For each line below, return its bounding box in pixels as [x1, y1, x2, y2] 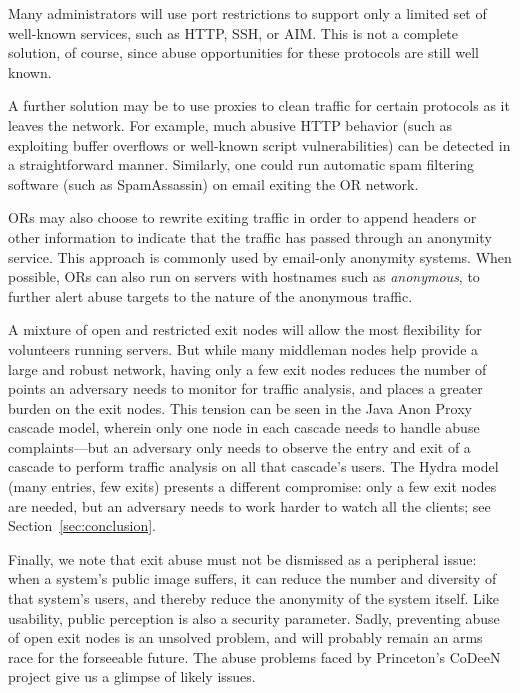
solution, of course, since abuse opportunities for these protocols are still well [8, 42, 479, 63]
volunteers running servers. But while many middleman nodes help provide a [8, 338, 479, 359]
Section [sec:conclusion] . [8, 515, 156, 536]
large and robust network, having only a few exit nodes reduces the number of [8, 358, 487, 379]
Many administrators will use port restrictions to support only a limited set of [8, 3, 487, 23]
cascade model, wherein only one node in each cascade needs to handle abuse [8, 417, 480, 438]
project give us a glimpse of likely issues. [8, 666, 256, 687]
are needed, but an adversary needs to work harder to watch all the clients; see [8, 495, 491, 516]
